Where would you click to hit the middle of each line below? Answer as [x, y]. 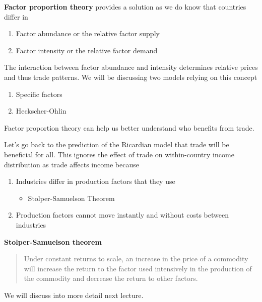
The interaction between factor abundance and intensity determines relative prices [131, 67]
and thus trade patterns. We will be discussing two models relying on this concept [131, 77]
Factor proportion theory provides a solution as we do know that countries [125, 7]
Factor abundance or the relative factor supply [88, 33]
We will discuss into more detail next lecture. [74, 295]
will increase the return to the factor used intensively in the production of [138, 268]
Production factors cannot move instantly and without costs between [122, 215]
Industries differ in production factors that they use [95, 181]
